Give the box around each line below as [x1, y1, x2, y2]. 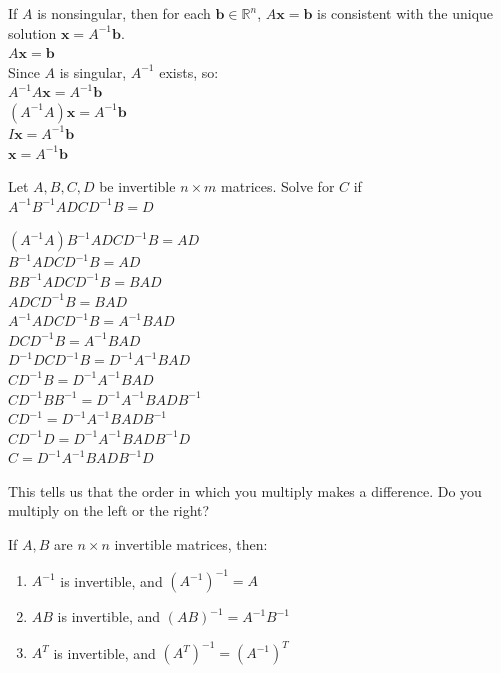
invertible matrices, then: [114, 534, 268, 555]
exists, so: [159, 61, 219, 82]
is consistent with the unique [317, 3, 494, 23]
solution [8, 22, 57, 43]
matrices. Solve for [221, 176, 335, 197]
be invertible [99, 176, 176, 197]
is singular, [59, 61, 127, 82]
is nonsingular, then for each [37, 3, 211, 23]
